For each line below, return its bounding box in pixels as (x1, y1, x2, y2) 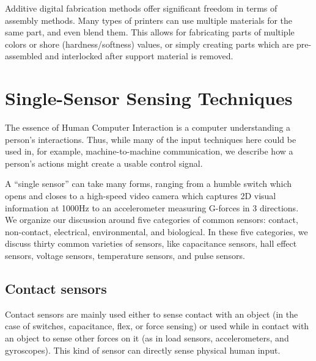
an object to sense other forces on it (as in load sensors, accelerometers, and (5, 332, 289, 345)
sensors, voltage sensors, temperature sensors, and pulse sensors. (5, 249, 245, 262)
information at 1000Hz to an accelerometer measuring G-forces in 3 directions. (5, 201, 299, 214)
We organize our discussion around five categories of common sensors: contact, (5, 213, 298, 226)
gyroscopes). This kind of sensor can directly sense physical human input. (5, 343, 281, 356)
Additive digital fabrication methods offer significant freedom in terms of (5, 2, 277, 14)
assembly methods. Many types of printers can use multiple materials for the (5, 13, 293, 26)
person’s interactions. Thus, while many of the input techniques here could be (5, 133, 296, 145)
